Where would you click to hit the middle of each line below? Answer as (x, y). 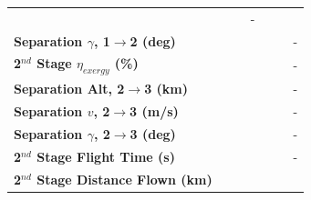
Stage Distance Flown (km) (124, 179)
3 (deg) (153, 134)
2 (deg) (153, 40)
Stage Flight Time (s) (106, 157)
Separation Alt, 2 (69, 89)
